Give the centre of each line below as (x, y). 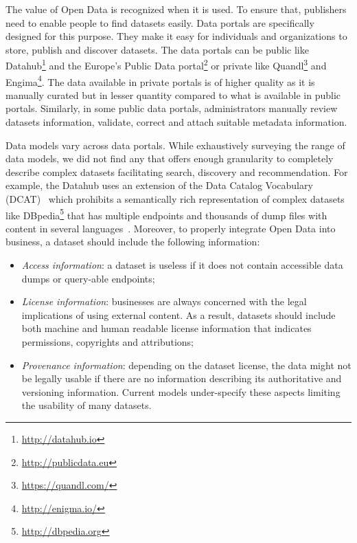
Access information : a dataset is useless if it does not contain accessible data (182, 265)
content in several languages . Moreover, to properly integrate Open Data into (171, 228)
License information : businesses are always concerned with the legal (164, 301)
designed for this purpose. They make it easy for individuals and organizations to (176, 36)
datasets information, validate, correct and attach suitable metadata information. (176, 122)
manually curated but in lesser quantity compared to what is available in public (173, 95)
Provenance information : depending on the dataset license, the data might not (186, 365)
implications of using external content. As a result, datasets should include (178, 314)
